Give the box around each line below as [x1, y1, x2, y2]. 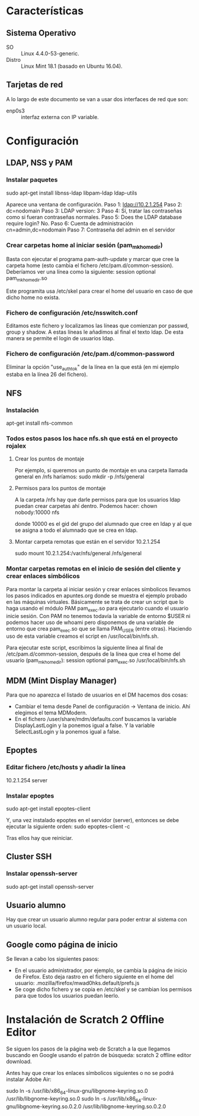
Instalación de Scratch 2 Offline [6, 1013, 165, 1027]
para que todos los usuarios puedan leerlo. [14, 992, 120, 999]
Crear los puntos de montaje [14, 455, 85, 462]
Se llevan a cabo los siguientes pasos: [6, 955, 99, 963]
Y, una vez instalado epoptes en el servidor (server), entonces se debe [6, 816, 179, 823]
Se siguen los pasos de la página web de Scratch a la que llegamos [6, 1045, 171, 1052]
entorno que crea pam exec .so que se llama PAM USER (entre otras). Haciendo [6, 625, 192, 634]
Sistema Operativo [6, 28, 76, 38]
